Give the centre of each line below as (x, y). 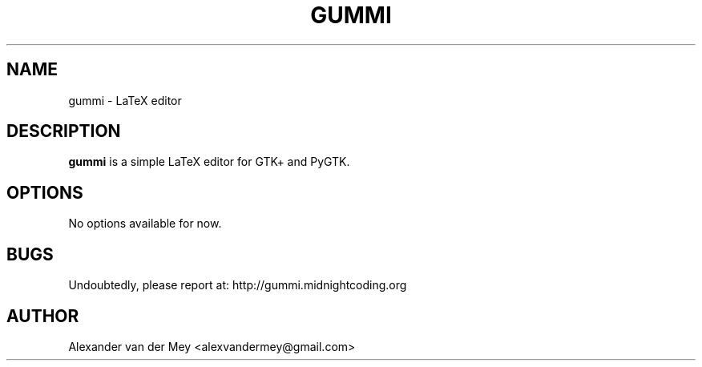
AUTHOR (43, 316)
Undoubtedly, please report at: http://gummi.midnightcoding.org (238, 285)
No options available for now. (145, 224)
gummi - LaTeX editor (125, 100)
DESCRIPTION (64, 131)
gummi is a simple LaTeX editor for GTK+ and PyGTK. (209, 162)
